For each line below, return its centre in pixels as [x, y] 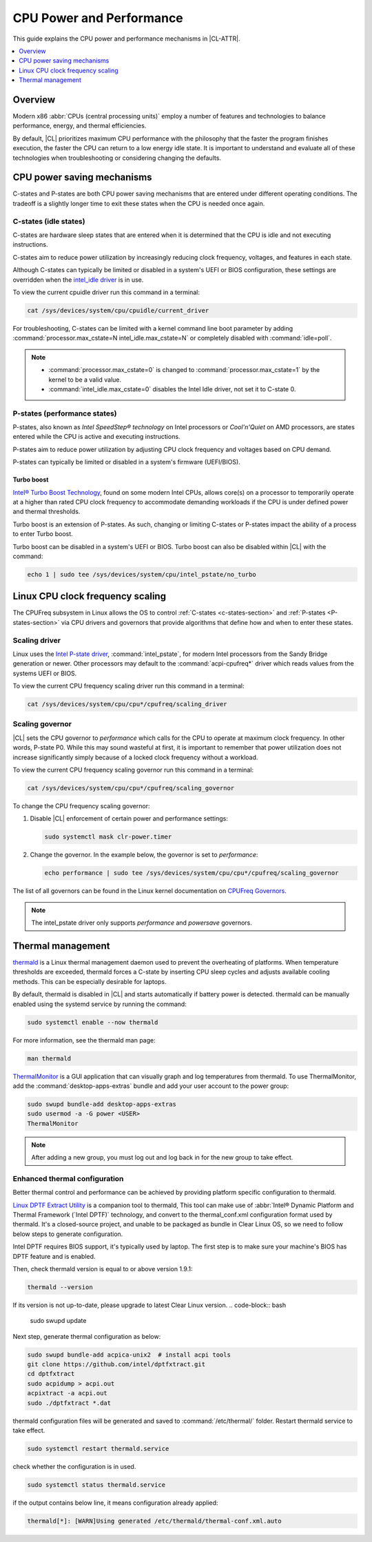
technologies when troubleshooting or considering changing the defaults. [117, 158]
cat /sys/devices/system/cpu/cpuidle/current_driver [118, 310]
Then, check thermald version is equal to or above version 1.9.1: [103, 1268]
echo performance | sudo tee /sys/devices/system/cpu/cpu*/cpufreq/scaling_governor [192, 873]
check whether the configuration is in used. [74, 1466]
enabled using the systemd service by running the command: [100, 1004]
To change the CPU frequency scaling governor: [81, 805]
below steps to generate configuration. [68, 1234]
